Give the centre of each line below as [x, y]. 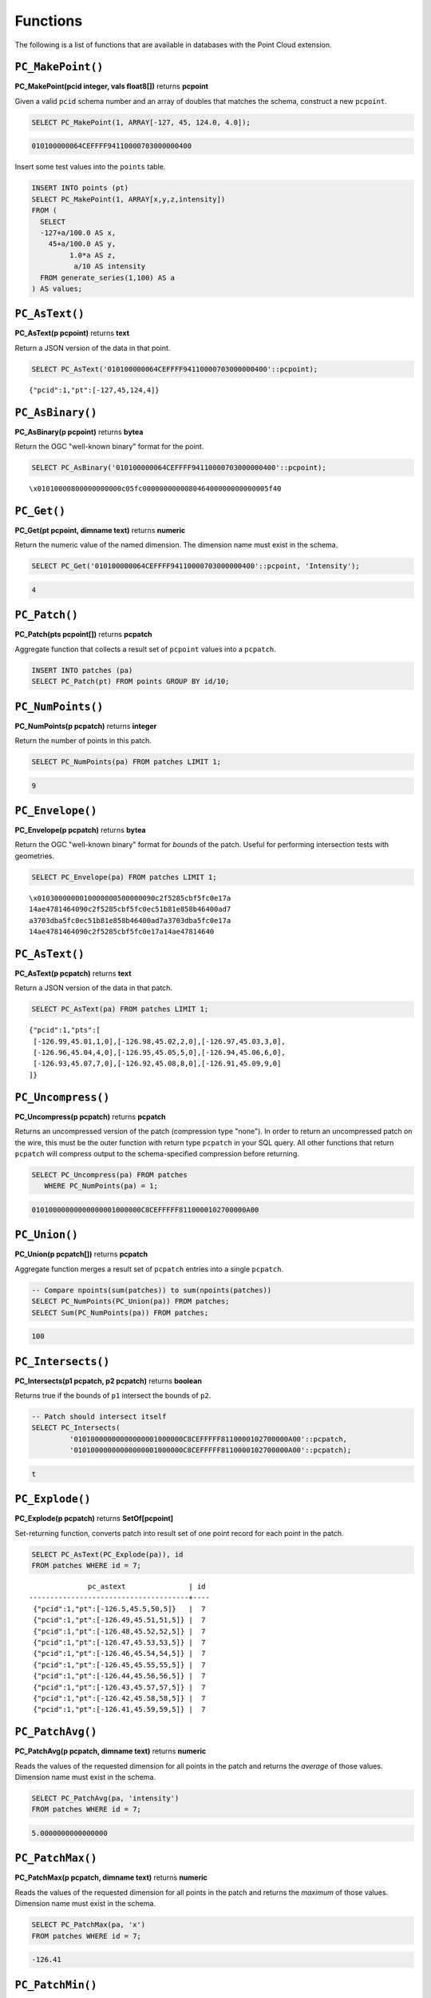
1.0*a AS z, [93, 255]
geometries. [35, 856]
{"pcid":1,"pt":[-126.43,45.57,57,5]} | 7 [120, 1687]
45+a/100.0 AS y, [82, 244]
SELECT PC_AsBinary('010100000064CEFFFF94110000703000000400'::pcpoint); [179, 468]
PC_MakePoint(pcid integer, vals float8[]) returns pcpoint [112, 86]
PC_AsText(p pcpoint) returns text [72, 333]
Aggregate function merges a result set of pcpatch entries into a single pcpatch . [149, 1269]
